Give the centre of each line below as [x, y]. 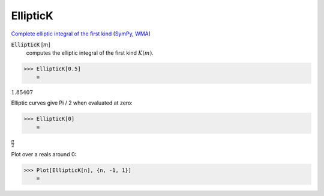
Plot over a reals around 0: [44, 155]
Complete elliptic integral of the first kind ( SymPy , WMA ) [81, 34]
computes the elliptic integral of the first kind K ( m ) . [90, 53]
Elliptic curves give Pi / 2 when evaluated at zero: [72, 103]
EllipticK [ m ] [31, 44]
